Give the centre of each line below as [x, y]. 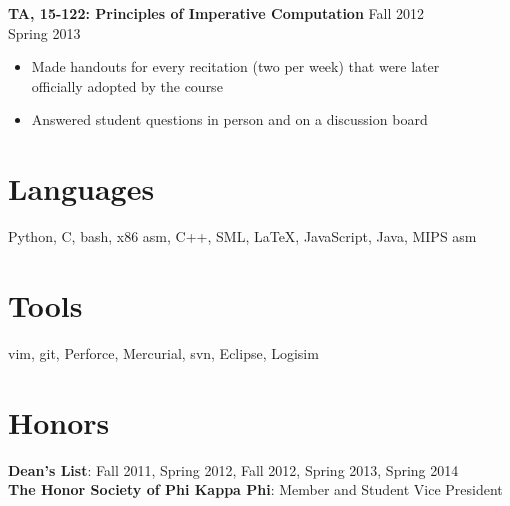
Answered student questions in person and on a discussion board [229, 119]
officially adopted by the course [127, 85]
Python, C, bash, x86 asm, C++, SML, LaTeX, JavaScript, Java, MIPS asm [242, 236]
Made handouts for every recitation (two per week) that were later [235, 66]
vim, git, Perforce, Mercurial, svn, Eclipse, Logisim [163, 352]
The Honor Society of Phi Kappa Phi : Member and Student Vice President [255, 489]
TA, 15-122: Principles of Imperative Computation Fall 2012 [216, 13]
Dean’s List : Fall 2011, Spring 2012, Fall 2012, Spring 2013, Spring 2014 [233, 469]
